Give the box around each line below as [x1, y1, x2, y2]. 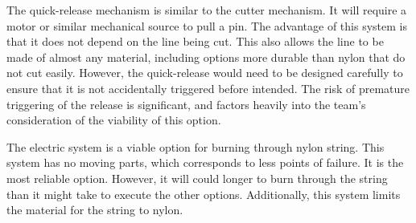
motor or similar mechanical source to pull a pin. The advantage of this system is [6, 17, 407, 34]
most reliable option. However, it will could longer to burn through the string [6, 169, 388, 186]
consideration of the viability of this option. [6, 111, 221, 128]
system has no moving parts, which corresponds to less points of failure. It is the [6, 154, 404, 171]
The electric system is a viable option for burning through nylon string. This [6, 138, 385, 155]
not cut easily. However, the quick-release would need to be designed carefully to [6, 64, 403, 81]
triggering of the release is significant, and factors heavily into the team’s [6, 95, 366, 112]
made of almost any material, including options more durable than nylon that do [6, 48, 406, 65]
